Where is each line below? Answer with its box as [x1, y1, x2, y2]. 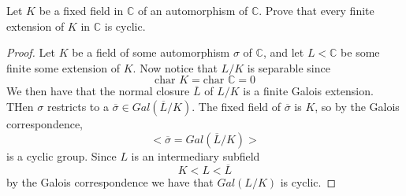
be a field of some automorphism [72, 44, 230, 61]
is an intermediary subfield [131, 147, 260, 164]
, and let [263, 44, 304, 61]
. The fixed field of [192, 98, 281, 114]
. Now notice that [132, 59, 218, 76]
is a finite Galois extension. [243, 83, 374, 99]
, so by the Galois [315, 98, 400, 114]
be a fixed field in [39, 2, 124, 18]
